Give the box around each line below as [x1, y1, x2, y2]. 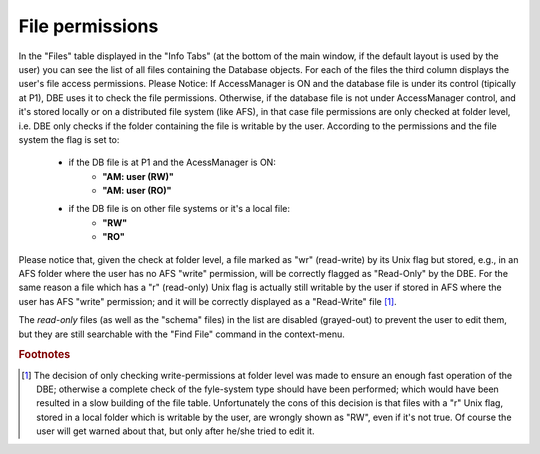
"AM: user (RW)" [102, 170, 175, 182]
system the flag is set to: [18, 133, 120, 145]
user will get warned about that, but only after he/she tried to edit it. [36, 425, 315, 437]
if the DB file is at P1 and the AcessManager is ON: [68, 156, 277, 169]
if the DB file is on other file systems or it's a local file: [68, 203, 290, 215]
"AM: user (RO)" [102, 185, 172, 197]
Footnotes [18, 348, 71, 362]
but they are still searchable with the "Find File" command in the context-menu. [18, 328, 345, 340]
